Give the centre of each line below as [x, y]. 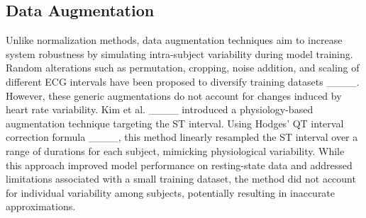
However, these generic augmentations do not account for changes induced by [174, 95]
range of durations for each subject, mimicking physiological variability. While [175, 150]
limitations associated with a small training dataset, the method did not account [181, 179]
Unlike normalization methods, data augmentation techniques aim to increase [174, 40]
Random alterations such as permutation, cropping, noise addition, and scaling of [183, 68]
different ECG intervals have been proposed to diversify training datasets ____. [183, 81]
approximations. [41, 206]
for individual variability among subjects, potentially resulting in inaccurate [171, 192]
